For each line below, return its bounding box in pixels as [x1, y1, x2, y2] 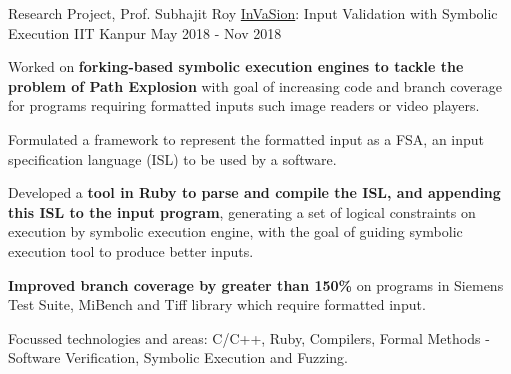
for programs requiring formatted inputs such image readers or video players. [8, 95, 480, 116]
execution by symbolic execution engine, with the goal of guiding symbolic [8, 221, 463, 242]
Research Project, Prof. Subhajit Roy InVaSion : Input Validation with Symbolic [8, 3, 498, 23]
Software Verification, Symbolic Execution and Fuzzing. [8, 347, 349, 368]
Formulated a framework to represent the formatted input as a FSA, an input [8, 128, 485, 149]
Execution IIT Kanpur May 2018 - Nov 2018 [8, 22, 282, 43]
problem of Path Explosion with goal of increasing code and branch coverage [8, 75, 502, 96]
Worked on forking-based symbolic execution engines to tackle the [8, 56, 464, 77]
